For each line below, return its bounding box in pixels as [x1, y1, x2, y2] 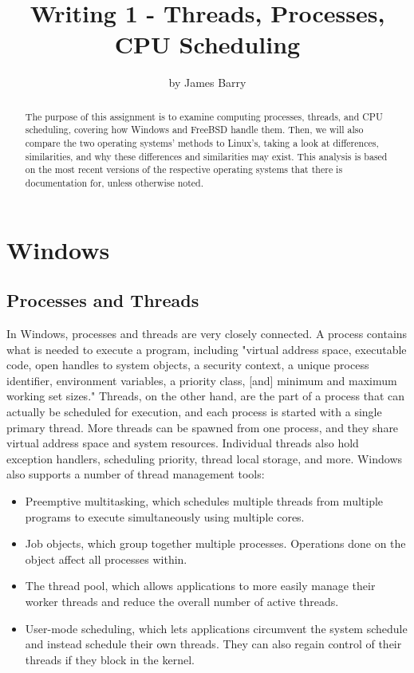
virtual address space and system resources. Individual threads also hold [6, 435, 359, 451]
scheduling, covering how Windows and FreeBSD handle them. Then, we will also [25, 123, 364, 136]
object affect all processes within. [25, 550, 187, 567]
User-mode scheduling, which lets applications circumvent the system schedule [25, 620, 408, 636]
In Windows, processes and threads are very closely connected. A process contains [6, 325, 408, 342]
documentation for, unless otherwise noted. [25, 175, 204, 189]
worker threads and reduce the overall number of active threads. [25, 592, 339, 609]
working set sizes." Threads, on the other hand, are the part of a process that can [6, 388, 405, 404]
